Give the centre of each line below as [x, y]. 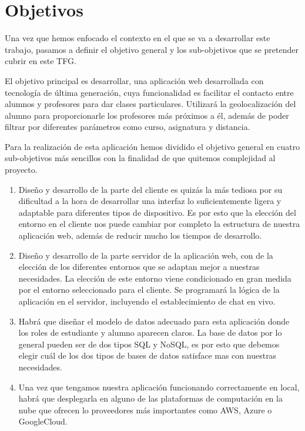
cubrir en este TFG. [41, 61]
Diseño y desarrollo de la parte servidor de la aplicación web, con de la [146, 255]
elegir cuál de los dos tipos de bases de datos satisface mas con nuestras [148, 355]
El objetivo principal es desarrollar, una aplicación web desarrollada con [134, 80]
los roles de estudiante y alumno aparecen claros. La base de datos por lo [150, 333]
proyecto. [21, 170]
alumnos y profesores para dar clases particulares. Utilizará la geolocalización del [150, 104]
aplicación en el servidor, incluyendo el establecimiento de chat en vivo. [147, 301]
